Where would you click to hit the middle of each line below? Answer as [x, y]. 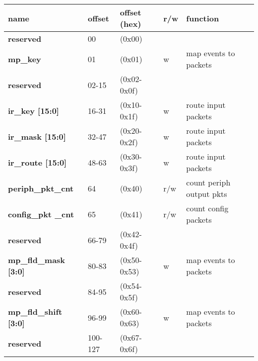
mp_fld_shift [35, 312]
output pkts [207, 194]
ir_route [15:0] [37, 162]
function [203, 18]
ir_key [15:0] [33, 110]
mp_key [25, 59]
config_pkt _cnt [41, 214]
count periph [208, 182]
